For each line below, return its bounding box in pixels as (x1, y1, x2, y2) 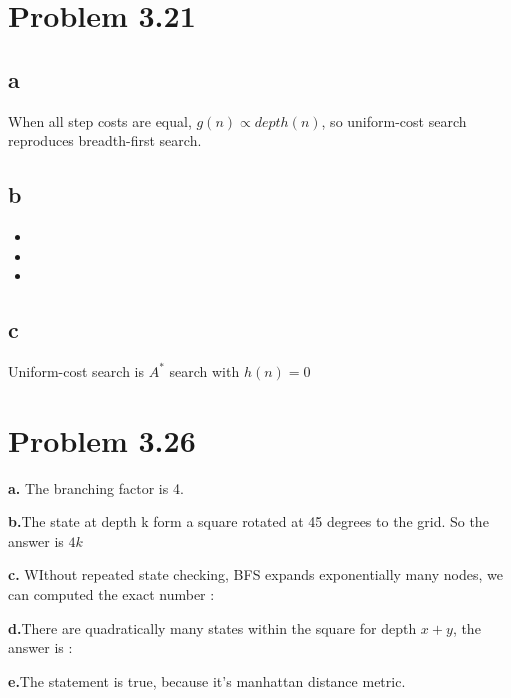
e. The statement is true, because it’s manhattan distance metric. (8, 670, 406, 691)
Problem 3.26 (8, 419, 196, 460)
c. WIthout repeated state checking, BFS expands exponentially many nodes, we (8, 564, 503, 585)
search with (169, 360, 240, 381)
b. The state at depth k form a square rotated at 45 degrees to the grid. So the (8, 511, 489, 532)
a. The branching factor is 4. (8, 477, 184, 498)
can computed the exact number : (8, 584, 215, 605)
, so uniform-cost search (321, 110, 467, 131)
